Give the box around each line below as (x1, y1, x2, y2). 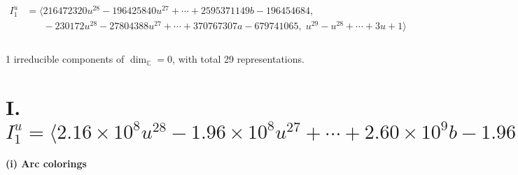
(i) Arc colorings (6, 156, 87, 170)
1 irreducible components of (6, 52, 125, 66)
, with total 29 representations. (172, 52, 304, 66)
